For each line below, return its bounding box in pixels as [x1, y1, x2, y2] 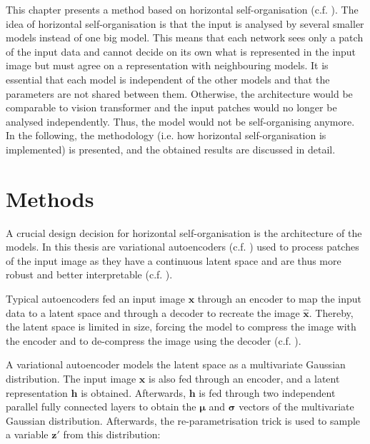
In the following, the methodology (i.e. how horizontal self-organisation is [6, 128, 326, 143]
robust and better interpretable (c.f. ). [6, 267, 173, 282]
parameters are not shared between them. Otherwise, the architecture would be [6, 86, 353, 101]
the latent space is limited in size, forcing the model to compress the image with [6, 319, 356, 334]
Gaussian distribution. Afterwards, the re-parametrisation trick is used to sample [6, 413, 361, 428]
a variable [6, 427, 49, 442]
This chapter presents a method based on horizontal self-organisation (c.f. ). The [6, 2, 359, 16]
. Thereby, [309, 305, 354, 320]
